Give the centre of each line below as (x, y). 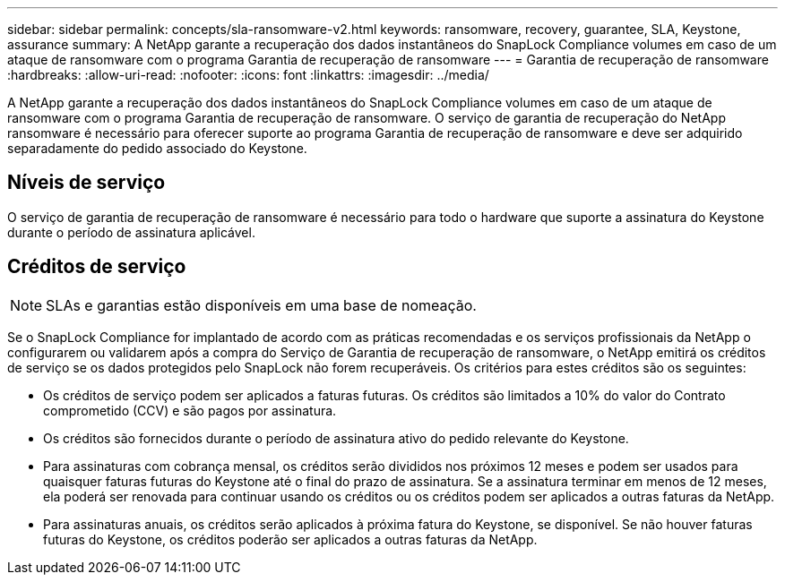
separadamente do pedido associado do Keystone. (157, 148)
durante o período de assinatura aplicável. (131, 232)
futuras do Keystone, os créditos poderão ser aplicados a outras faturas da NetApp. (290, 539)
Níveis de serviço (86, 183)
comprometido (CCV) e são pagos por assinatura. (190, 410)
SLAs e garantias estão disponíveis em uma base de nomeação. (261, 305)
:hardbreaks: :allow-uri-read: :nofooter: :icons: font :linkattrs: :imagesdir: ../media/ (248, 75)
